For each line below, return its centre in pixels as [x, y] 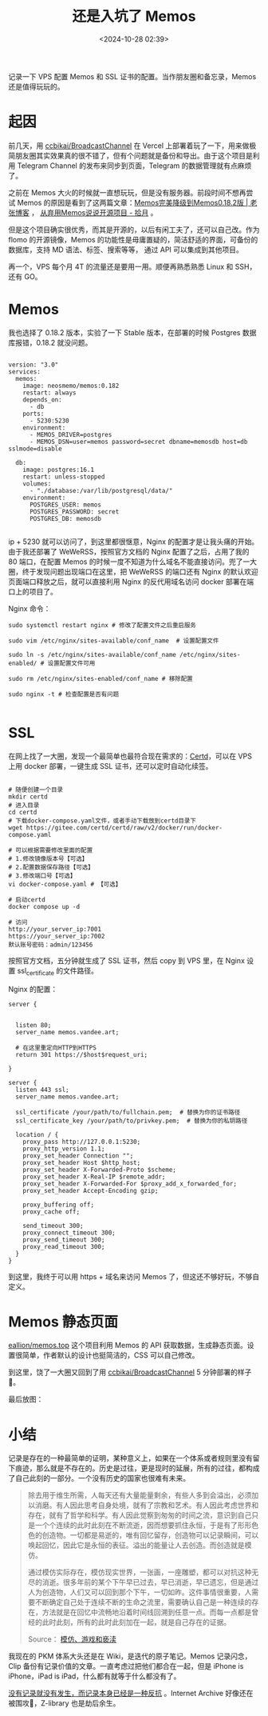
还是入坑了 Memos [134, 16]
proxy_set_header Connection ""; [78, 1156]
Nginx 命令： [30, 608]
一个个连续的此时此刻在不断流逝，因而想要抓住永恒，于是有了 [136, 1526]
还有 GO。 [25, 276]
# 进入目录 [24, 805]
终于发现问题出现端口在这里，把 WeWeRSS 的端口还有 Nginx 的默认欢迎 [140, 571]
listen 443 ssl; [42, 1090]
